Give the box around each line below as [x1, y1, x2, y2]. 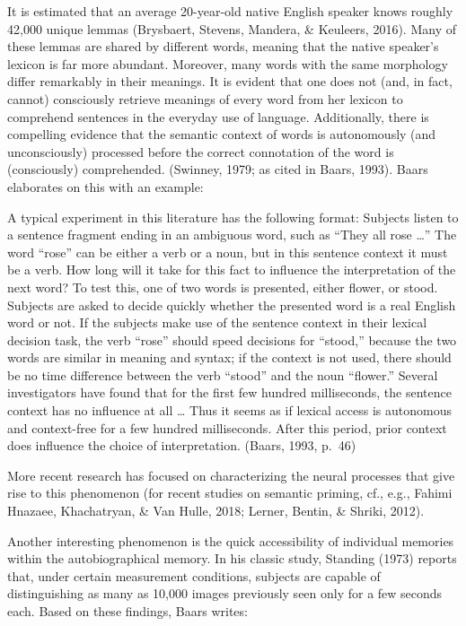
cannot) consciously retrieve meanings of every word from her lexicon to [7, 89, 403, 108]
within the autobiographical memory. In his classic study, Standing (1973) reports [7, 549, 457, 568]
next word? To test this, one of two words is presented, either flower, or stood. [7, 277, 438, 296]
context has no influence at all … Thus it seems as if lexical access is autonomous [7, 401, 452, 420]
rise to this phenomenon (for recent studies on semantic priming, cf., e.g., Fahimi [7, 483, 453, 502]
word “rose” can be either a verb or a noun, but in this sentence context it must [7, 242, 448, 261]
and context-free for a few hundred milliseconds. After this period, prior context [7, 418, 447, 437]
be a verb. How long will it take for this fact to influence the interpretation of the [7, 260, 456, 279]
